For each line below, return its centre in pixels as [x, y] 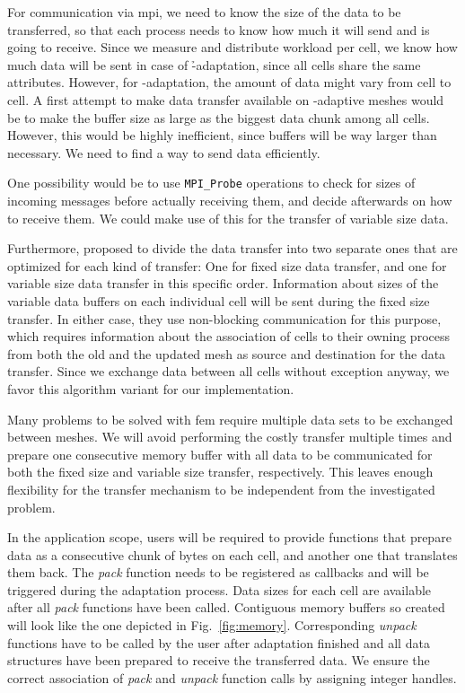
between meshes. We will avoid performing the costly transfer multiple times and [230, 437]
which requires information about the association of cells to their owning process [228, 336]
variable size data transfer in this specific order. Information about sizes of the [223, 283]
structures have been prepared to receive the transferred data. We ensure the [219, 660]
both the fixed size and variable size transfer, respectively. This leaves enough [220, 472]
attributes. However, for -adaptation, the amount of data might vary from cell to [229, 82]
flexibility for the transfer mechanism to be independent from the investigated [221, 489]
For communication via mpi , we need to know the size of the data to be [204, 12]
